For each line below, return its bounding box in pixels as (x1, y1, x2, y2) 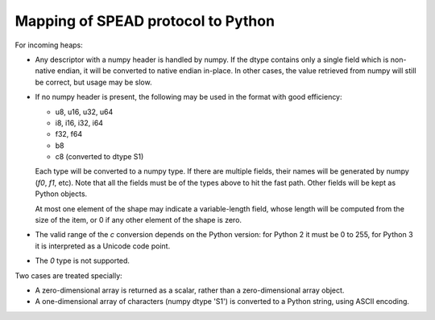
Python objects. (35, 189, 88, 199)
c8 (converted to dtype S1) (55, 152, 144, 162)
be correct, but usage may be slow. (35, 77, 152, 87)
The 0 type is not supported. (35, 256, 130, 265)
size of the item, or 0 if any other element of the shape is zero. (35, 215, 242, 225)
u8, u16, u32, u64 (55, 107, 114, 117)
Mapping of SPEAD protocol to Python (14, 12, 275, 30)
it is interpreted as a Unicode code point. (35, 241, 171, 251)
